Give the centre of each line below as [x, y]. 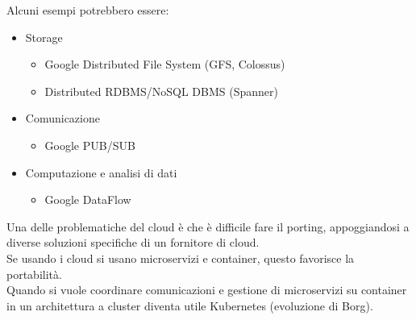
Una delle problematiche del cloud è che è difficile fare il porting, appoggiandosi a [208, 226]
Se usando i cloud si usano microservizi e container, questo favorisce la [181, 258]
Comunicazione [62, 118]
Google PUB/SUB [90, 145]
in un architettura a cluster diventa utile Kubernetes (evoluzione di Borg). [190, 305]
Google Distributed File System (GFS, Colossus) [165, 64]
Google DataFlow [88, 199]
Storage [44, 37]
